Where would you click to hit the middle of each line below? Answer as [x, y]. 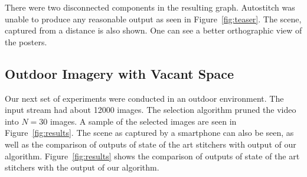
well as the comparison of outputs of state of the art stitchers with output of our [151, 144]
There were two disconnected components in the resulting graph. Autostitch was [150, 7]
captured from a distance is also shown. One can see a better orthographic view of [153, 30]
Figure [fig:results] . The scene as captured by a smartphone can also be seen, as [149, 133]
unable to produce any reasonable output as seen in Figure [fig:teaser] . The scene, [153, 19]
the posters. [26, 41]
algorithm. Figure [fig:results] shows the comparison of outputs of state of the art [152, 156]
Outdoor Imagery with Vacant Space [120, 73]
